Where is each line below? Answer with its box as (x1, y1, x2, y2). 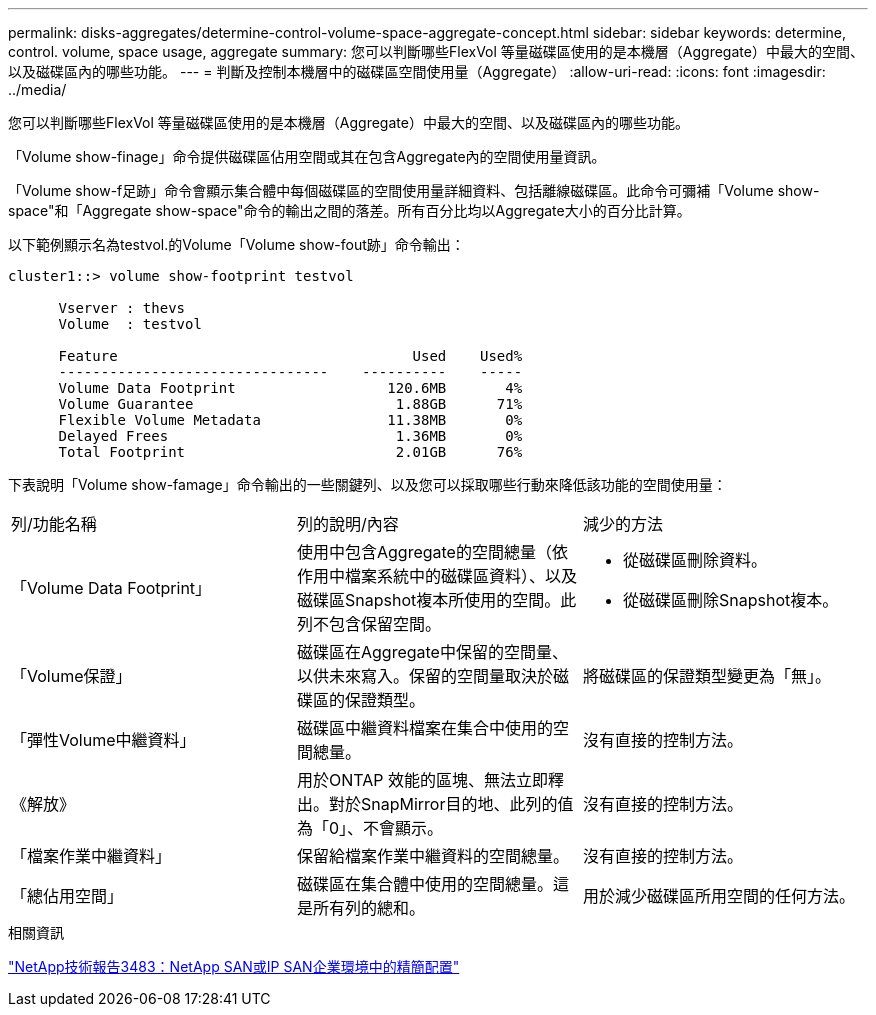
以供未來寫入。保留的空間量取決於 (296, 666, 553, 686)
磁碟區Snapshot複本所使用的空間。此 (296, 590, 577, 610)
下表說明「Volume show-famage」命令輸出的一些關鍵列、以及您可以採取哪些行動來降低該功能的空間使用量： (8, 476, 727, 493)
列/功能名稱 (11, 514, 97, 534)
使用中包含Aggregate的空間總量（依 (296, 542, 568, 562)
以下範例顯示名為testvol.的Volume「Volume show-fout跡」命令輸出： (8, 236, 465, 253)
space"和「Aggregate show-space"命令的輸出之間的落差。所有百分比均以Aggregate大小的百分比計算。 (8, 202, 691, 219)
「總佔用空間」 (11, 886, 124, 906)
